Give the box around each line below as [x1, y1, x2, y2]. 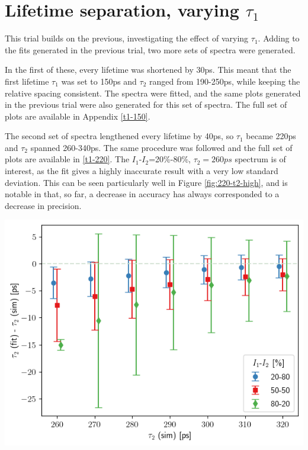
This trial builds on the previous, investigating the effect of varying [5, 32, 249, 44]
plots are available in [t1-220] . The [5, 153, 130, 165]
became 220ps [246, 130, 296, 142]
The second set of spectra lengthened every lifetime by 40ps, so [5, 130, 234, 142]
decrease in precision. [5, 199, 82, 211]
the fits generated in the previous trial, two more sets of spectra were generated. [5, 43, 296, 56]
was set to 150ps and [61, 75, 137, 87]
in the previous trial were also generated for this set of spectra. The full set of [5, 98, 287, 111]
